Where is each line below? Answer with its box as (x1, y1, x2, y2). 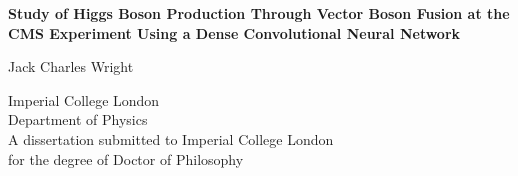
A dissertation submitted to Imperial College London (8, 128, 334, 149)
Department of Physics (8, 109, 148, 130)
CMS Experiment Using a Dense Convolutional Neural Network (8, 22, 461, 43)
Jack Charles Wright (8, 56, 134, 77)
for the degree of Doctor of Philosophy (8, 148, 244, 169)
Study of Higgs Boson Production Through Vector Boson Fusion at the (8, 3, 510, 23)
